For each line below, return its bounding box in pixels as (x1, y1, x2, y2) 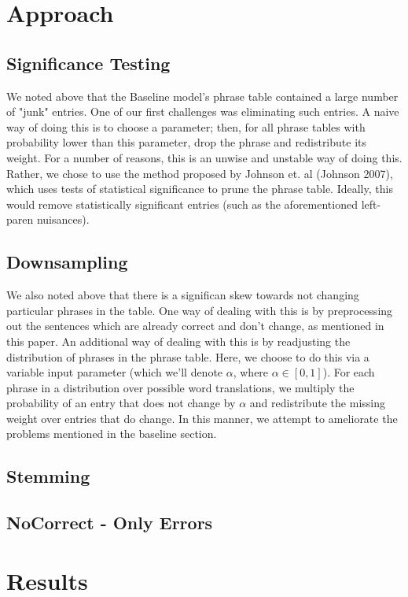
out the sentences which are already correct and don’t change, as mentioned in (6, 317, 384, 334)
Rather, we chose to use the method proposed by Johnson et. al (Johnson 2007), (6, 165, 393, 181)
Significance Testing (6, 50, 171, 75)
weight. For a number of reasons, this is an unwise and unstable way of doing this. (6, 149, 402, 165)
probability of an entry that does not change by (6, 395, 236, 411)
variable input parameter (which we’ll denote (6, 364, 223, 380)
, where (233, 364, 269, 380)
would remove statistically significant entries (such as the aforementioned (6, 195, 358, 212)
